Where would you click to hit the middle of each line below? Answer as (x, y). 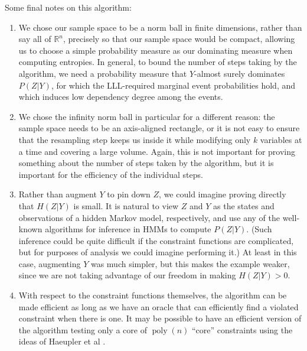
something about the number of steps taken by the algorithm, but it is (146, 163)
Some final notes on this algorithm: (68, 7)
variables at (281, 139)
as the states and (244, 205)
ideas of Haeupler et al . (62, 341)
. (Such (259, 229)
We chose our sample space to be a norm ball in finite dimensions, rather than (160, 27)
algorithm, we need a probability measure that (103, 73)
